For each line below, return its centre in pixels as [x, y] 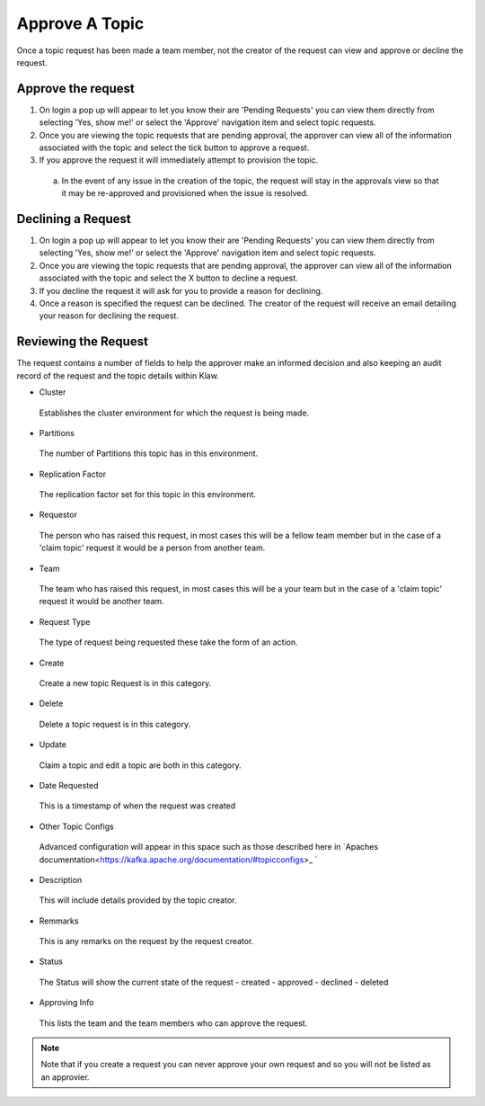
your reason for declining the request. [109, 316]
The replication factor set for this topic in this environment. [147, 495]
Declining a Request [74, 219]
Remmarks [59, 921]
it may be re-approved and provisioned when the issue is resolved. [185, 193]
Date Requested [69, 785]
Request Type [65, 621]
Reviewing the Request [82, 342]
